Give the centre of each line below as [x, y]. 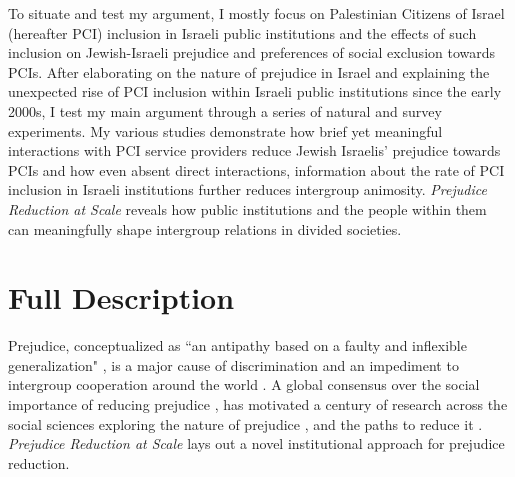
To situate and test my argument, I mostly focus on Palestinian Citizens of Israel [256, 13]
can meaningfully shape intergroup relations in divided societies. [205, 228]
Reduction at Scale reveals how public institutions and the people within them [247, 208]
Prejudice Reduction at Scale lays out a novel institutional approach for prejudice [256, 443]
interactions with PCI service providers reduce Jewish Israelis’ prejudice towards [254, 150]
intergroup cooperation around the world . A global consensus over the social [244, 384]
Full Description [121, 297]
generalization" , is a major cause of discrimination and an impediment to [233, 364]
